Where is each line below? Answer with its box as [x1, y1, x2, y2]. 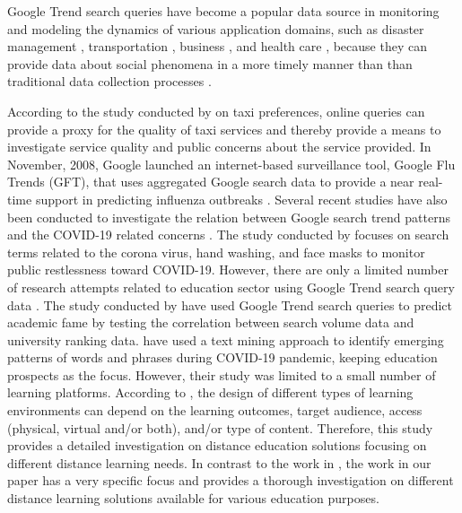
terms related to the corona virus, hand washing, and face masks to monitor [7, 242, 425, 261]
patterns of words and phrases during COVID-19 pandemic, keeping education [7, 348, 438, 367]
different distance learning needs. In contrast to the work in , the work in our [7, 453, 431, 472]
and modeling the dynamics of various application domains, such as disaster [7, 19, 424, 38]
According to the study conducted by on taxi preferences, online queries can [7, 101, 425, 120]
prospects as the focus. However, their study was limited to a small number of [7, 365, 436, 384]
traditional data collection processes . [7, 72, 212, 91]
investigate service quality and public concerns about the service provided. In [7, 137, 431, 156]
